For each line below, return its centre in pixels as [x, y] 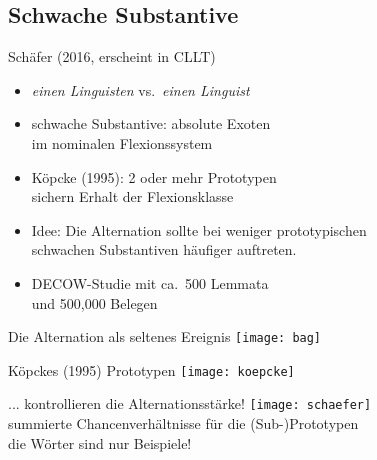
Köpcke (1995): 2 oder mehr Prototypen [154, 176]
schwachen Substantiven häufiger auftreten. [164, 249]
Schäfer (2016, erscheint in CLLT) [112, 56]
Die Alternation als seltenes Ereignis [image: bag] [165, 336]
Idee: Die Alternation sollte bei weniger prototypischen [199, 229]
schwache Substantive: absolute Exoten [151, 123]
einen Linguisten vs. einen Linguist [140, 89]
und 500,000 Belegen [94, 302]
